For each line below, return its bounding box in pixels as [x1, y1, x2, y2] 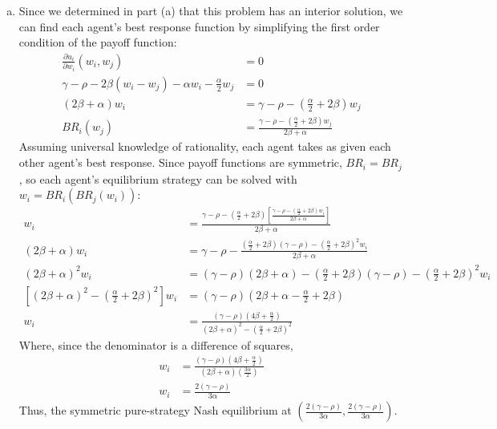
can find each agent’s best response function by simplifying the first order [18, 18, 380, 34]
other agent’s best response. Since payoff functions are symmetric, [18, 154, 342, 171]
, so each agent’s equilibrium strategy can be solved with [18, 170, 297, 187]
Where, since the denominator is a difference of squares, [18, 336, 293, 353]
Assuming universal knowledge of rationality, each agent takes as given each [18, 138, 391, 155]
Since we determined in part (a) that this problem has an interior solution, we [18, 2, 403, 18]
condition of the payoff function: [18, 34, 177, 51]
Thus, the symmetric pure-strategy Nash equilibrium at [18, 402, 292, 419]
